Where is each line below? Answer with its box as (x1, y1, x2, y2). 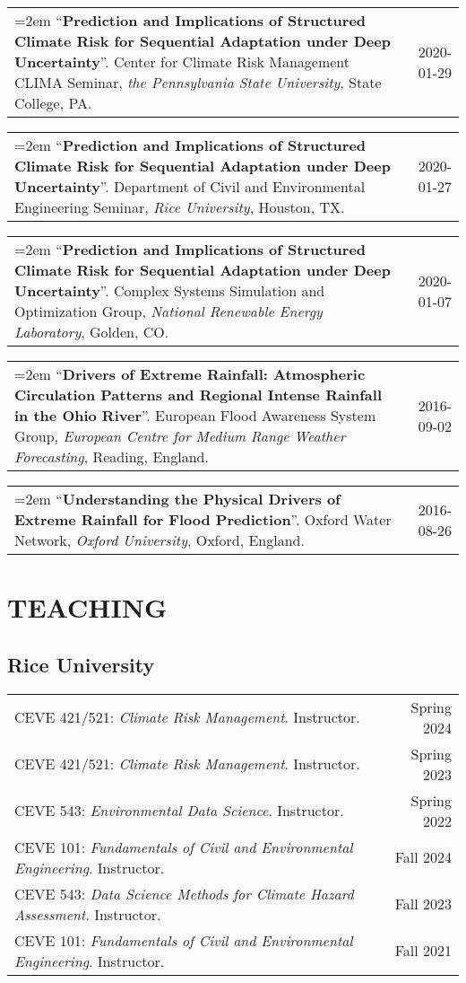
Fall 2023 (394, 893, 452, 915)
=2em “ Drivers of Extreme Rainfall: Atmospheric (14, 364, 366, 384)
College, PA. (14, 92, 92, 113)
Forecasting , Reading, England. (14, 446, 209, 467)
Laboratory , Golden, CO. (14, 321, 169, 342)
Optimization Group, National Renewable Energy (14, 301, 323, 321)
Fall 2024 (394, 847, 452, 868)
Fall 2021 (394, 940, 452, 961)
